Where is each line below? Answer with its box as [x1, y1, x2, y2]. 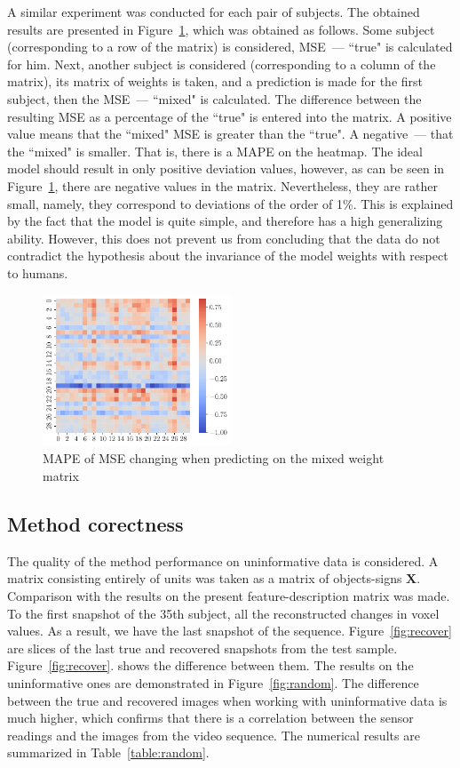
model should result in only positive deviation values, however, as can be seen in [7, 159, 445, 178]
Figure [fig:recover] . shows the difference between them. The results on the [7, 656, 414, 675]
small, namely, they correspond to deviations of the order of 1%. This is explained [7, 194, 454, 212]
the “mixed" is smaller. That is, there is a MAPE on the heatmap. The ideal [7, 141, 423, 160]
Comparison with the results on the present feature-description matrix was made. [7, 586, 450, 604]
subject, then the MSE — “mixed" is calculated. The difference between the [7, 89, 422, 108]
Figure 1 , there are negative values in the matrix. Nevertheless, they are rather [7, 176, 438, 195]
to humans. [7, 263, 68, 282]
